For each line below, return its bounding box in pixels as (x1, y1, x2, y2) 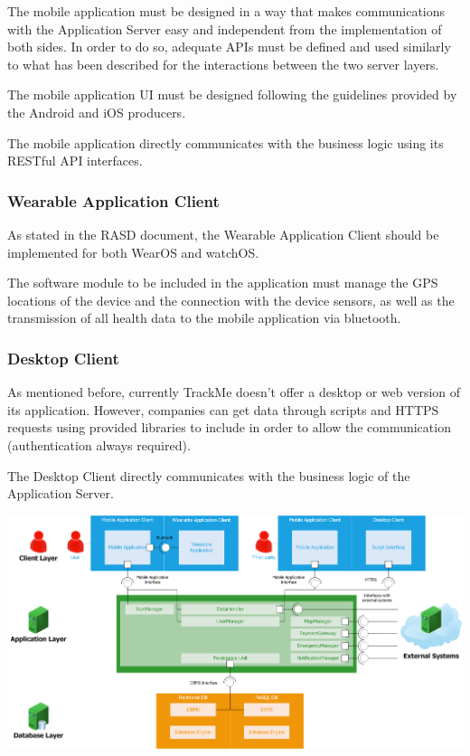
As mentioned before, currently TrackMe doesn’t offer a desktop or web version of (7, 383, 461, 402)
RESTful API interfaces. (7, 151, 143, 170)
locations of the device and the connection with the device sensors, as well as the (7, 290, 455, 309)
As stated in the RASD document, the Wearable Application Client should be (7, 224, 439, 243)
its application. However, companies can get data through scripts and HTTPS (7, 400, 439, 419)
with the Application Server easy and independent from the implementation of (7, 19, 442, 38)
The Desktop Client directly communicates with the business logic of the (7, 466, 410, 485)
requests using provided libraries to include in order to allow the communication (7, 418, 451, 437)
